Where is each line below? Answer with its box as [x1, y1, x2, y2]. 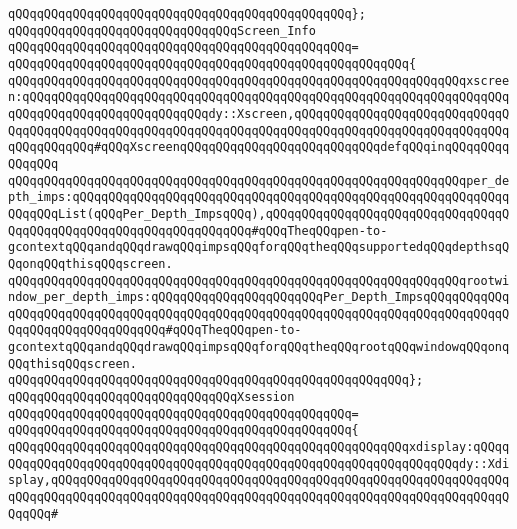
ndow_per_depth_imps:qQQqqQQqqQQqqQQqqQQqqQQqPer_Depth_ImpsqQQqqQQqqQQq [8, 290, 510, 305]
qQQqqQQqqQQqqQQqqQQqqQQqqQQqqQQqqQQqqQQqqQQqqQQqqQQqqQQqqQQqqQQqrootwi [8, 273, 510, 288]
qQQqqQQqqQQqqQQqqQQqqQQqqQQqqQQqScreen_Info [8, 23, 316, 38]
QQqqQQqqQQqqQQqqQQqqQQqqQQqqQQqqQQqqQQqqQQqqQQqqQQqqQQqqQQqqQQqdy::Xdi [8, 456, 510, 471]
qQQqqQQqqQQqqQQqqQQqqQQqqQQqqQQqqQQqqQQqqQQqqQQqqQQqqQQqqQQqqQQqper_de [8, 173, 510, 188]
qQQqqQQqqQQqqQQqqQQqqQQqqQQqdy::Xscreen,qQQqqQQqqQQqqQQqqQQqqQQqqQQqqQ [8, 106, 510, 121]
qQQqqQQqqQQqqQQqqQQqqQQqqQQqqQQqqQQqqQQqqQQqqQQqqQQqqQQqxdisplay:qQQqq [8, 440, 510, 455]
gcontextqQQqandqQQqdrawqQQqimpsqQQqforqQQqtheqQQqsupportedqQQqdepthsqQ [8, 240, 510, 255]
